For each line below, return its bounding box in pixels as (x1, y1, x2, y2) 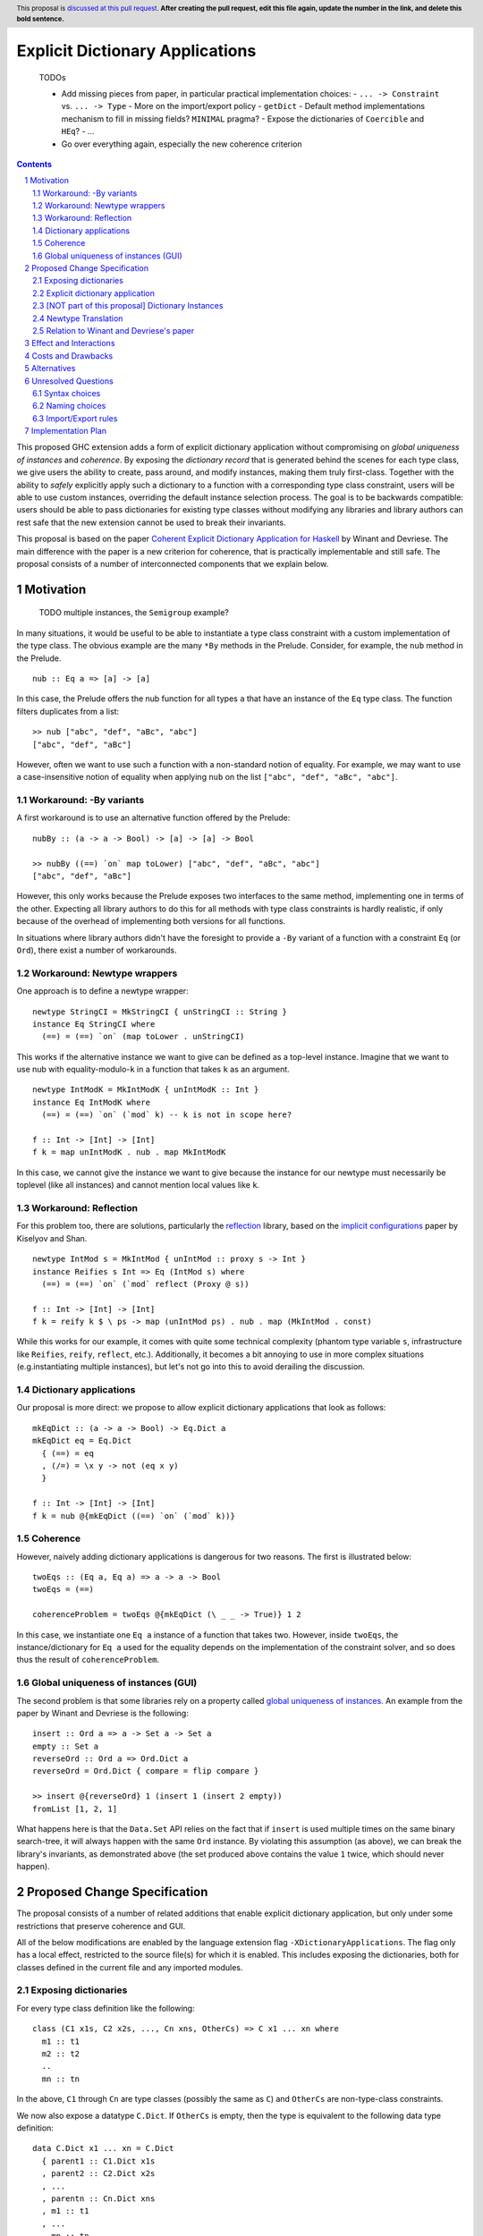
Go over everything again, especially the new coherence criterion (61, 139, 303, 149)
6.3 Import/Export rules (32, 412, 118, 424)
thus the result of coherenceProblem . (16, 1655, 160, 1665)
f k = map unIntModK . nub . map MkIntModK (32, 1148, 226, 1157)
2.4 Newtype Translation (32, 313, 123, 324)
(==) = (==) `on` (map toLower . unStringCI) (41, 1031, 245, 1042)
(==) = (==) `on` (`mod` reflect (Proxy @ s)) (41, 1279, 250, 1289)
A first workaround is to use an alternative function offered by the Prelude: (16, 812, 291, 823)
